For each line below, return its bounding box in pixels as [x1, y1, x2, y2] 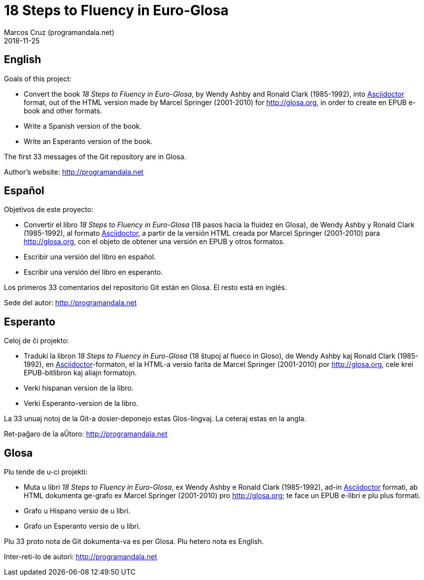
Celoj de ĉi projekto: [4, 336, 69, 345]
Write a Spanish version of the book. [24, 121, 142, 130]
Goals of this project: [4, 74, 71, 83]
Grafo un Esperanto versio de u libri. [24, 522, 141, 531]
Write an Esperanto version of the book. [24, 137, 153, 145]
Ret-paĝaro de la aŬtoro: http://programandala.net [4, 430, 168, 438]
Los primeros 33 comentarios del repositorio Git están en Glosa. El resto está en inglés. [4, 283, 287, 292]
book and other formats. [24, 106, 102, 115]
